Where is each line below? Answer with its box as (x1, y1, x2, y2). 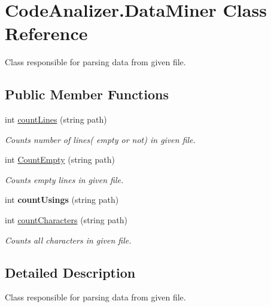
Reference (5, 21, 88, 45)
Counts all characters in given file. (5, 233, 132, 246)
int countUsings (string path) (5, 193, 119, 206)
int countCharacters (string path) (5, 214, 127, 226)
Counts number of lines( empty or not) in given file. (5, 133, 196, 145)
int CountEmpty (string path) (5, 153, 115, 166)
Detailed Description (5, 263, 136, 281)
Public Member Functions (5, 85, 169, 104)
